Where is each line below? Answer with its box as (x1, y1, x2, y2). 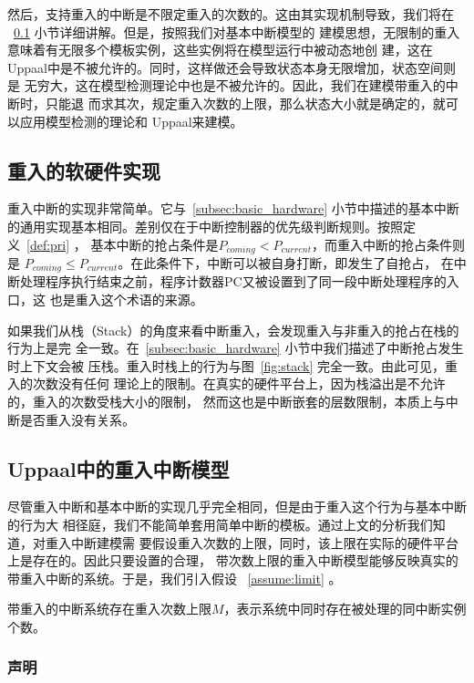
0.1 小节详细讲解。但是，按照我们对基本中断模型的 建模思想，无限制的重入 (14, 22, 460, 41)
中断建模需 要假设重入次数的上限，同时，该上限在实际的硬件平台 (70, 533, 459, 552)
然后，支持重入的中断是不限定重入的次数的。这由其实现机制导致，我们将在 (7, 5, 454, 23)
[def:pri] (26, 234, 70, 254)
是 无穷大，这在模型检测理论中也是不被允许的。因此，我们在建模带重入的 (7, 76, 446, 95)
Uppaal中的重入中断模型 (7, 454, 230, 482)
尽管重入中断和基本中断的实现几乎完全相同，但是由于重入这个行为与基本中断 (7, 497, 467, 516)
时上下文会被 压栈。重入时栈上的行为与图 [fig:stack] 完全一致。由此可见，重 (7, 356, 458, 375)
